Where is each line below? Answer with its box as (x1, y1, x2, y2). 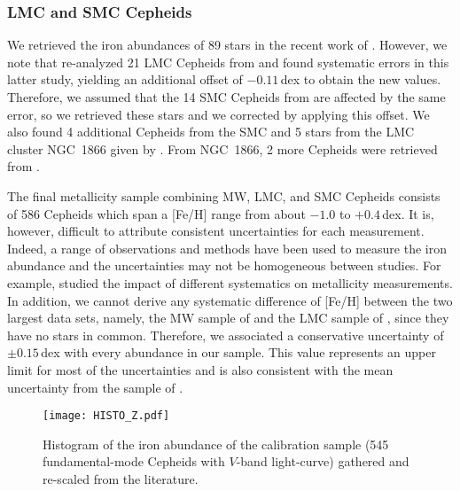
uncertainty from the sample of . (7, 378, 183, 396)
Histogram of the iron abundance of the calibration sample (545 (43, 434, 389, 453)
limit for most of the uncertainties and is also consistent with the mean (7, 360, 394, 378)
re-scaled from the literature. (43, 469, 199, 487)
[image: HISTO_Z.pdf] (43, 409, 170, 423)
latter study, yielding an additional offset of (7, 70, 243, 89)
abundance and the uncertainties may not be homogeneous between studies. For (7, 256, 441, 275)
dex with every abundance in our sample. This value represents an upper (41, 343, 436, 362)
